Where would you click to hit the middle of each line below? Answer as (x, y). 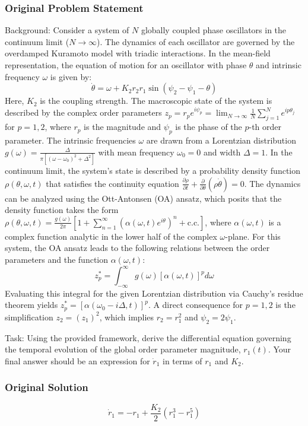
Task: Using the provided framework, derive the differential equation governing (148, 337)
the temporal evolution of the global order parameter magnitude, (123, 349)
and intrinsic (279, 65)
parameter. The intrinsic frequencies (70, 140)
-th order (265, 127)
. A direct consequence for (196, 305)
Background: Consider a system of (67, 30)
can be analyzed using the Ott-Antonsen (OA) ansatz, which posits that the (143, 198)
